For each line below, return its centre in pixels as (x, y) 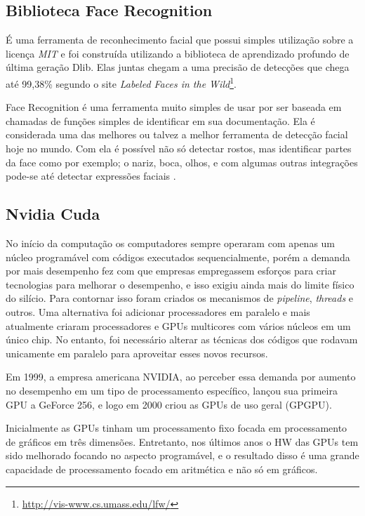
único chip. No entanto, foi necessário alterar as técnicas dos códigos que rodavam (182, 339)
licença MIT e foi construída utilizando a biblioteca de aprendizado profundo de (178, 53)
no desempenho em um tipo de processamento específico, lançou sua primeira (172, 390)
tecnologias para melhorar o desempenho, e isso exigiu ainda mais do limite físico (180, 284)
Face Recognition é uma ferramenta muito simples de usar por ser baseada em (174, 107)
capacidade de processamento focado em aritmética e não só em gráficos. (162, 469)
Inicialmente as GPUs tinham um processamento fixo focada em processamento (177, 428)
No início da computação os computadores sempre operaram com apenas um (171, 243)
